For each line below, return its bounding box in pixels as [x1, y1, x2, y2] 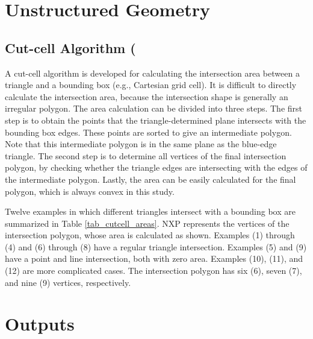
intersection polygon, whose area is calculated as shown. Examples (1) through [5, 229, 295, 241]
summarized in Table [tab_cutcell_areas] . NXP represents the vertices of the [5, 217, 290, 229]
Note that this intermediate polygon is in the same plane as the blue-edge [5, 138, 277, 150]
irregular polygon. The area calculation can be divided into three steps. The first [5, 102, 302, 115]
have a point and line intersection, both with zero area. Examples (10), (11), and [5, 252, 303, 265]
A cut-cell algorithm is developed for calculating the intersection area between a [5, 66, 300, 79]
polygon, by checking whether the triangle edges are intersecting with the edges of [5, 161, 308, 174]
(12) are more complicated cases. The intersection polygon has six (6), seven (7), [5, 264, 302, 277]
